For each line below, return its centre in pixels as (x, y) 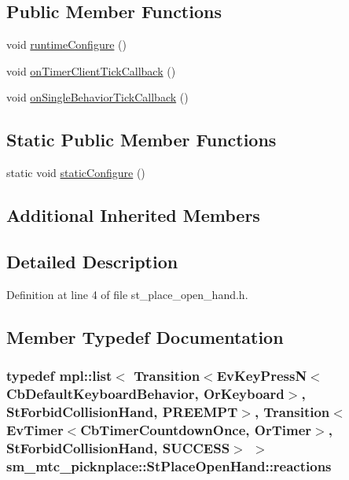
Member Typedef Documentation (145, 336)
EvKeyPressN (262, 376)
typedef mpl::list (59, 376)
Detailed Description (92, 261)
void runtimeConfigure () (66, 44)
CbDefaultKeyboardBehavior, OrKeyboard (145, 393)
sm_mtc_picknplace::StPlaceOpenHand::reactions (169, 465)
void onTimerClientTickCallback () (91, 70)
